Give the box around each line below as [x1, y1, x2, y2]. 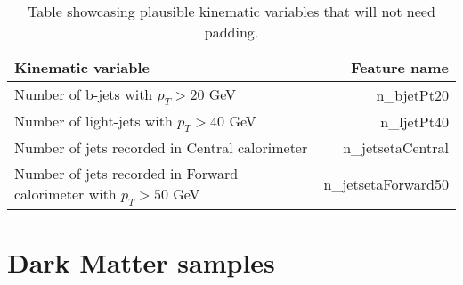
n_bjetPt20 [376, 84, 449, 105]
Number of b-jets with [14, 84, 153, 104]
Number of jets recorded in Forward [14, 163, 239, 184]
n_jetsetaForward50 [323, 174, 449, 195]
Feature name [351, 57, 449, 77]
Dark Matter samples [7, 243, 275, 280]
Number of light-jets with [14, 110, 173, 132]
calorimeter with [14, 183, 117, 205]
